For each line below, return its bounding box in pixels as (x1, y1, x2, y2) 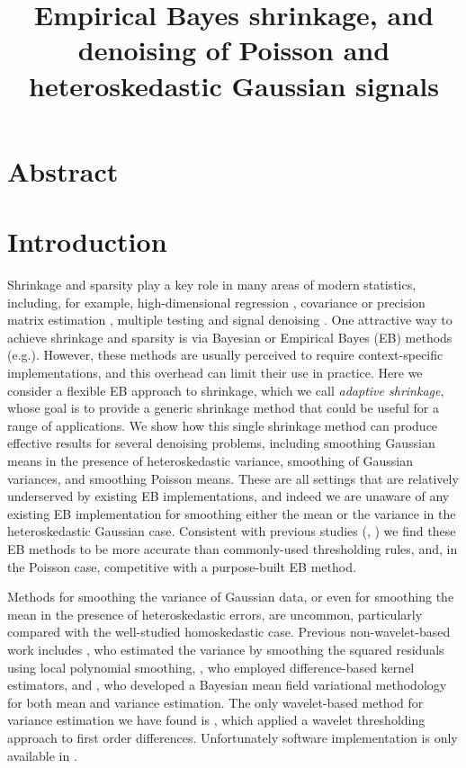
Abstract (7, 152, 119, 189)
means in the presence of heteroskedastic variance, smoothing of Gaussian (7, 451, 414, 469)
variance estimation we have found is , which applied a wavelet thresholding (7, 710, 426, 729)
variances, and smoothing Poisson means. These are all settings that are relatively (7, 469, 459, 487)
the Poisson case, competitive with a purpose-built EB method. (7, 557, 356, 576)
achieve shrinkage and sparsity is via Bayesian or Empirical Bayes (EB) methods (7, 327, 453, 346)
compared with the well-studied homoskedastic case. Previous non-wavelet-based (7, 622, 451, 641)
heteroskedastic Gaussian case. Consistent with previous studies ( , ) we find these (7, 522, 456, 540)
